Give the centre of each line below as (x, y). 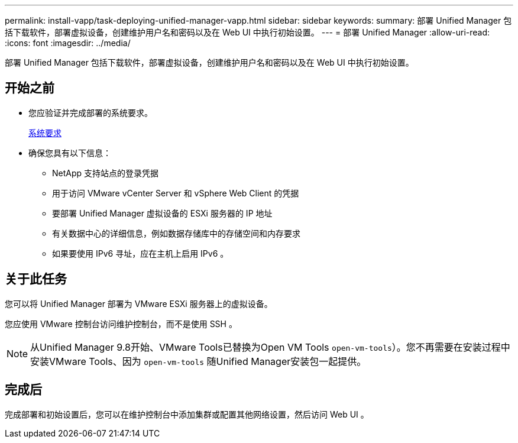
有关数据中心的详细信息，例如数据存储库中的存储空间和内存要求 (176, 233)
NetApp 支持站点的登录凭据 (106, 173)
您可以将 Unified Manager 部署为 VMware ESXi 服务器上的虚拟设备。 (139, 303)
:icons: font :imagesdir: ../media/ (68, 43)
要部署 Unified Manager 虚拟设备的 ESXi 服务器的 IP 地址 (162, 213)
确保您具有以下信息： (70, 153)
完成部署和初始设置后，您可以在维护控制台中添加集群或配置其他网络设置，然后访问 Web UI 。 (187, 414)
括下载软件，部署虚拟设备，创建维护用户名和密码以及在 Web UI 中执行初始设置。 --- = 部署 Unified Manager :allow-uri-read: (247, 32)
